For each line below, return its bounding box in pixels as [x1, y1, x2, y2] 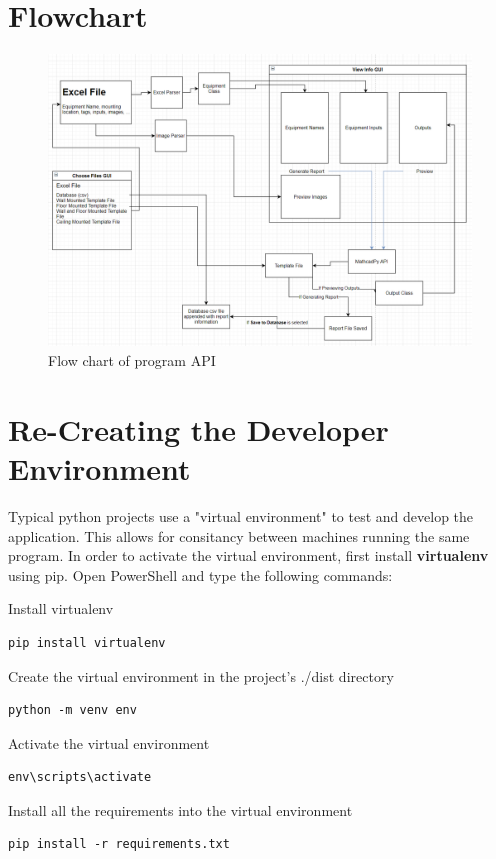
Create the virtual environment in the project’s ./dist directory [8, 665, 394, 686]
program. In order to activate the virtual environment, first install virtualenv [8, 545, 489, 566]
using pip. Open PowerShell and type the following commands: [8, 564, 393, 585]
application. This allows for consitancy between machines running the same [8, 525, 470, 546]
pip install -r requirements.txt [8, 837, 230, 852]
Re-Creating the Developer [8, 408, 389, 449]
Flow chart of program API [48, 350, 216, 371]
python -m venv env [8, 703, 137, 718]
